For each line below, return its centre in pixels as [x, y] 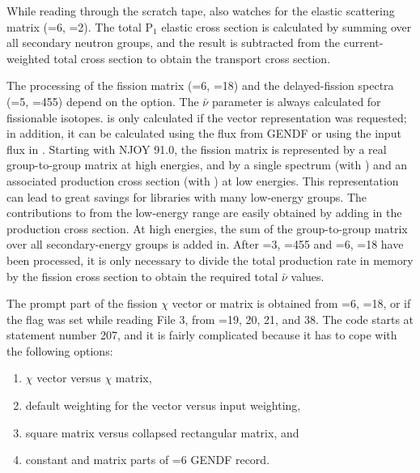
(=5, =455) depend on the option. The [103, 101]
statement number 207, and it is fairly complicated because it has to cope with [202, 335]
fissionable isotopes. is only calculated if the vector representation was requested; [207, 117]
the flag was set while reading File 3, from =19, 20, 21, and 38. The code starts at [210, 319]
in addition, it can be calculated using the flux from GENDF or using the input [204, 133]
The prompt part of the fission [82, 303]
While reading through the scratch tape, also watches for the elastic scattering [201, 11]
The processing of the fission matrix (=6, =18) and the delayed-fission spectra [200, 85]
